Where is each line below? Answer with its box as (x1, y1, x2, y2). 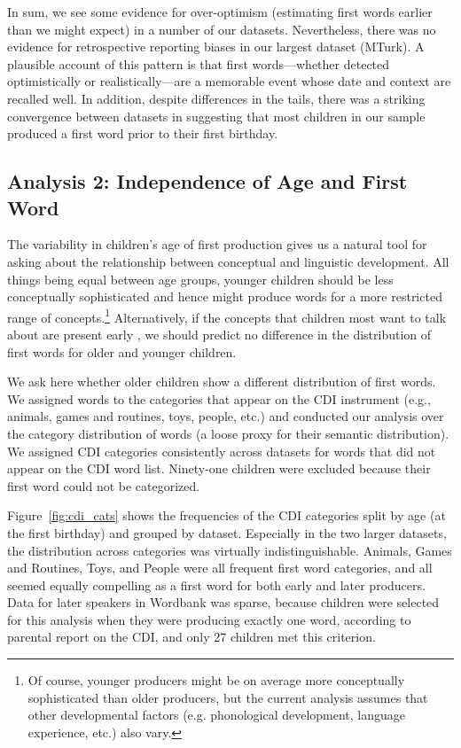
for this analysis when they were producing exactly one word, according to (7, 610, 411, 628)
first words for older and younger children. (7, 342, 237, 361)
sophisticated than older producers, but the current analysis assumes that (27, 688, 428, 706)
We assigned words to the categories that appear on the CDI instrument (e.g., (7, 389, 431, 408)
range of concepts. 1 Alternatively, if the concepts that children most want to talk (7, 305, 447, 326)
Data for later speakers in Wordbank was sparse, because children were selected (7, 593, 440, 612)
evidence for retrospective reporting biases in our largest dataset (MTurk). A (7, 37, 425, 56)
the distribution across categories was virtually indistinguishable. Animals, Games (7, 541, 452, 559)
